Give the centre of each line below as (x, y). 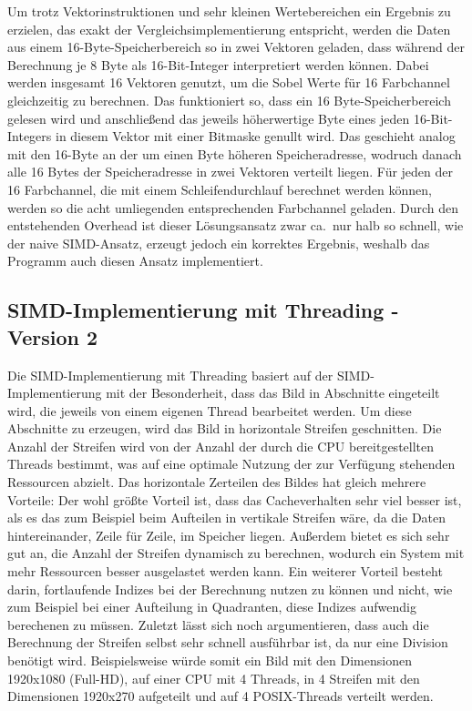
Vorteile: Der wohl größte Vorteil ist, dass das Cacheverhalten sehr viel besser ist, (235, 499)
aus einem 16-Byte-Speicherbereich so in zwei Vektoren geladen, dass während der (236, 47)
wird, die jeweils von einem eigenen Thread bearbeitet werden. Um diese (210, 410)
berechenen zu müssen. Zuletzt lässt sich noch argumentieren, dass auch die (218, 624)
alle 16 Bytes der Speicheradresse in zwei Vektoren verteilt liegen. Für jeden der (231, 172)
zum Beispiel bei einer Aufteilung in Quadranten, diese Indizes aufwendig (212, 607)
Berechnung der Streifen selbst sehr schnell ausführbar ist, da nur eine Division (228, 642)
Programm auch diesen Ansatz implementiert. (135, 261)
